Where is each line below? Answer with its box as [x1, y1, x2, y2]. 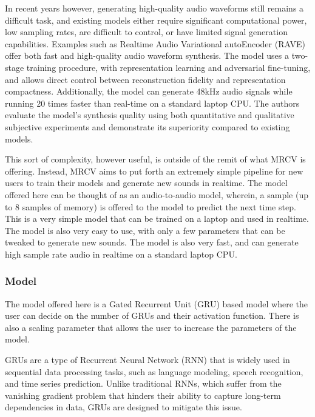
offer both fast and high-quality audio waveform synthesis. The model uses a [5, 49, 289, 62]
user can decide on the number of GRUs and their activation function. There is [5, 309, 299, 322]
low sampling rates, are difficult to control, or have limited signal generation [5, 25, 288, 38]
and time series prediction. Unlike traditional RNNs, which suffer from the [5, 377, 282, 390]
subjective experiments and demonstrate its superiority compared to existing [5, 120, 290, 133]
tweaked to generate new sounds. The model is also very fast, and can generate [5, 236, 299, 249]
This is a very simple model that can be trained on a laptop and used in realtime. [5, 212, 309, 225]
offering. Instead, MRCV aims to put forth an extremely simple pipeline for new [5, 164, 303, 177]
